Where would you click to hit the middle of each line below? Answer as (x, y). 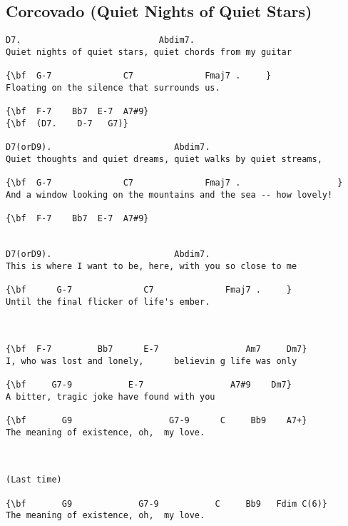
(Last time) (34, 480)
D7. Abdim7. (100, 40)
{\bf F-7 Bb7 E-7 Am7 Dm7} (157, 349)
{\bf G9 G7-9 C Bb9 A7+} (157, 421)
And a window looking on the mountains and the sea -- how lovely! (169, 194)
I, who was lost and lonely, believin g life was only (152, 361)
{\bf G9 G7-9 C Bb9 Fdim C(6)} (167, 504)
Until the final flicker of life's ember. (108, 302)
